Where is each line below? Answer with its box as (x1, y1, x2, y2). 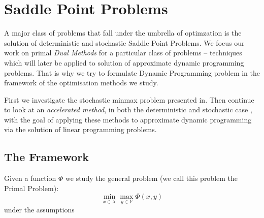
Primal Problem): (4, 182, 59, 193)
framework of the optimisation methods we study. (4, 77, 158, 88)
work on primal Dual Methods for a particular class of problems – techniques (4, 47, 242, 58)
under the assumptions (4, 204, 75, 214)
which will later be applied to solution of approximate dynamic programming (4, 57, 244, 68)
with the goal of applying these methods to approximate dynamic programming (4, 114, 252, 124)
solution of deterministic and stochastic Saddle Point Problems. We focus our (4, 37, 245, 48)
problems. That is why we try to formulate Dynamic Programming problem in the (4, 67, 260, 78)
